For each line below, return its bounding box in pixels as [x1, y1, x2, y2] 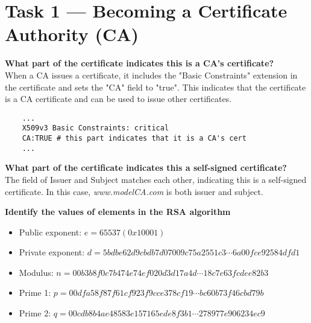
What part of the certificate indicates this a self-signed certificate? [5, 161, 287, 174]
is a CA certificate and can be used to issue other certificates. [5, 92, 232, 105]
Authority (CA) [5, 22, 139, 46]
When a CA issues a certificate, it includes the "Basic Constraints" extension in [5, 68, 298, 81]
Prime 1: [19, 286, 51, 299]
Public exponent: [19, 225, 82, 238]
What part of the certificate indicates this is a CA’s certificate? [5, 57, 274, 69]
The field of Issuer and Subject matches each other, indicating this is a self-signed [5, 173, 307, 185]
